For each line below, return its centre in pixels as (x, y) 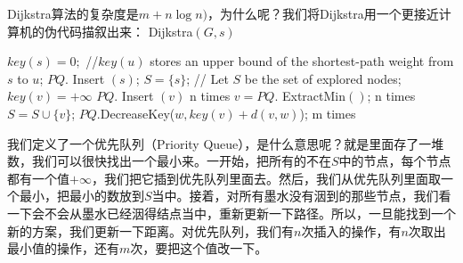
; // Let (207, 78)
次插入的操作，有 (351, 230)
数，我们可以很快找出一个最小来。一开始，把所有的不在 (169, 161)
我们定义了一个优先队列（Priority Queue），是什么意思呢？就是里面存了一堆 (226, 143)
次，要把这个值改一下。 (199, 248)
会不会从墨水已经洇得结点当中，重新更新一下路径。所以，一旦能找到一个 (244, 213)
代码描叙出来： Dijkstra (125, 31)
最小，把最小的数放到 (81, 196)
